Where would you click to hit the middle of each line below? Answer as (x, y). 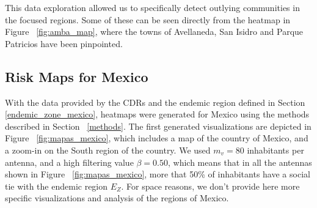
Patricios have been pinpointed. (64, 43)
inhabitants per (275, 150)
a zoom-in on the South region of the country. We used (108, 150)
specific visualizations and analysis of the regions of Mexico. (117, 198)
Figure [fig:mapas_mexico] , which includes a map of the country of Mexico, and (157, 138)
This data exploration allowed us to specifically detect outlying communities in (152, 7)
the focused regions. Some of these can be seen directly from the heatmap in (148, 19)
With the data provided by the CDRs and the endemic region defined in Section (155, 102)
